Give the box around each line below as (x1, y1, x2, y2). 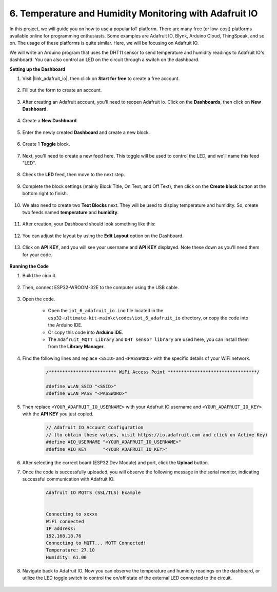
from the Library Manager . (48, 343, 105, 350)
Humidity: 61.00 (46, 555, 87, 560)
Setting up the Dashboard (9, 66, 66, 72)
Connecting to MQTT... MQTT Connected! (46, 540, 146, 546)
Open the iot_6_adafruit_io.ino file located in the (48, 308, 164, 314)
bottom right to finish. (22, 190, 68, 197)
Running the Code (9, 263, 49, 269)
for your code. (22, 252, 53, 258)
